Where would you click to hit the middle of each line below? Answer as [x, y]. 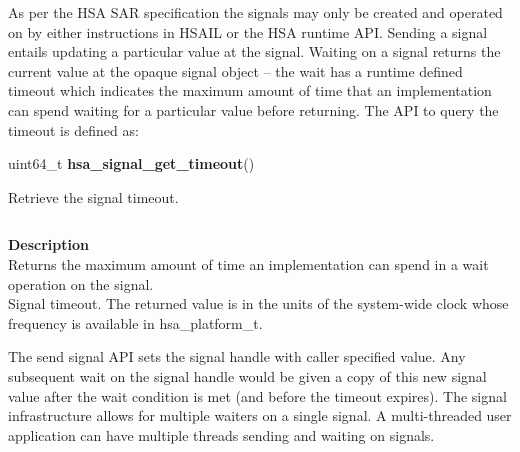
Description [49, 244]
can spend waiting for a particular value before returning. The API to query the [253, 109]
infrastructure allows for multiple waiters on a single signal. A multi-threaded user [260, 415]
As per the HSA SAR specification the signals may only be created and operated [255, 12]
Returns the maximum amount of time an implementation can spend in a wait [248, 263]
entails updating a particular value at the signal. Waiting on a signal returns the [254, 51]
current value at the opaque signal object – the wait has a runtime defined [235, 70]
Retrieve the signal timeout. [93, 196]
